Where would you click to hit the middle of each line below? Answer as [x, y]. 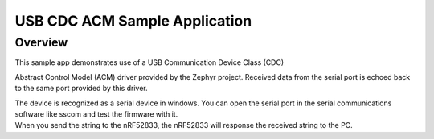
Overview [41, 42]
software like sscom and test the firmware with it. [96, 114]
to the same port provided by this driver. [81, 89]
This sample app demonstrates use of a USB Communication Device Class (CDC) [149, 62]
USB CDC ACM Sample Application [133, 21]
